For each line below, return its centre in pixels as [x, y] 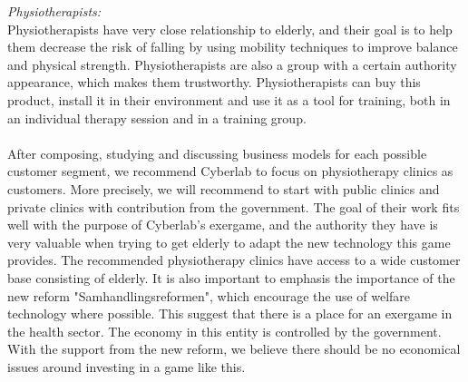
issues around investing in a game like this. [127, 366]
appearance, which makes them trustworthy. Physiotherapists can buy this [214, 82]
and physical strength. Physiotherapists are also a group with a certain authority [232, 64]
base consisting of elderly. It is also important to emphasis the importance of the [231, 277]
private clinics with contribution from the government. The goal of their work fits [234, 206]
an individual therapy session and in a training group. [157, 118]
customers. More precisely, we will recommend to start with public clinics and [224, 188]
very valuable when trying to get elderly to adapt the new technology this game [229, 242]
